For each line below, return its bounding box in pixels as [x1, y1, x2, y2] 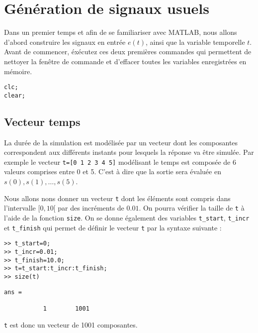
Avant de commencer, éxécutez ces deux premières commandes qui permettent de [4, 46, 252, 57]
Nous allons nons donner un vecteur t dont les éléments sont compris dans [4, 193, 231, 203]
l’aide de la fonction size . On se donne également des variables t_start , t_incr [4, 212, 250, 222]
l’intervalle [4, 203, 36, 213]
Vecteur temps [4, 113, 81, 129]
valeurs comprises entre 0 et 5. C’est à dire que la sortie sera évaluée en [4, 166, 221, 177]
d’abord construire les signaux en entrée [4, 36, 126, 47]
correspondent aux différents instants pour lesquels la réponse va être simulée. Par [4, 147, 254, 157]
